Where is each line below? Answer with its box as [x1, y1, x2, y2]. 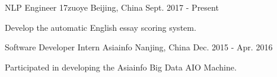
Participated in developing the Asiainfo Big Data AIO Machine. [5, 60, 237, 73]
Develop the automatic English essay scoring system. [5, 21, 196, 33]
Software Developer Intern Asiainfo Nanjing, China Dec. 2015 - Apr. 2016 [5, 41, 273, 53]
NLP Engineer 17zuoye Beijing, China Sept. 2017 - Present [5, 1, 219, 13]
